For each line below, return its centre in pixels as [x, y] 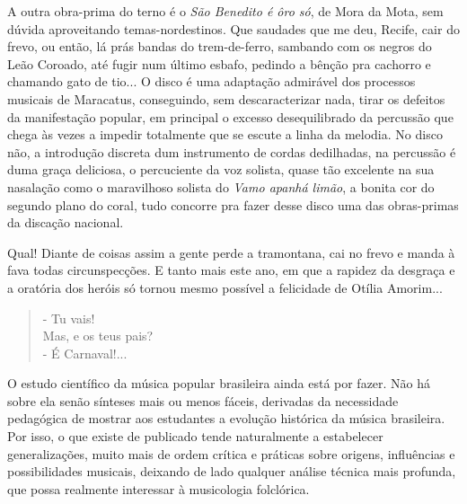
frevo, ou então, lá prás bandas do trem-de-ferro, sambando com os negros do [220, 46]
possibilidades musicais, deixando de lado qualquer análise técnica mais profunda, [232, 471]
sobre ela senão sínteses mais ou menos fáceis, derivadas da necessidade [203, 400]
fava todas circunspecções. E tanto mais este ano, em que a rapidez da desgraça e [231, 270]
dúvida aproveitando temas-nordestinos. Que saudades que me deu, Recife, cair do [233, 28]
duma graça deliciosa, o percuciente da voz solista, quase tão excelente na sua [221, 169]
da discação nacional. [66, 222]
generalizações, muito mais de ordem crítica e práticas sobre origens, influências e [231, 453]
